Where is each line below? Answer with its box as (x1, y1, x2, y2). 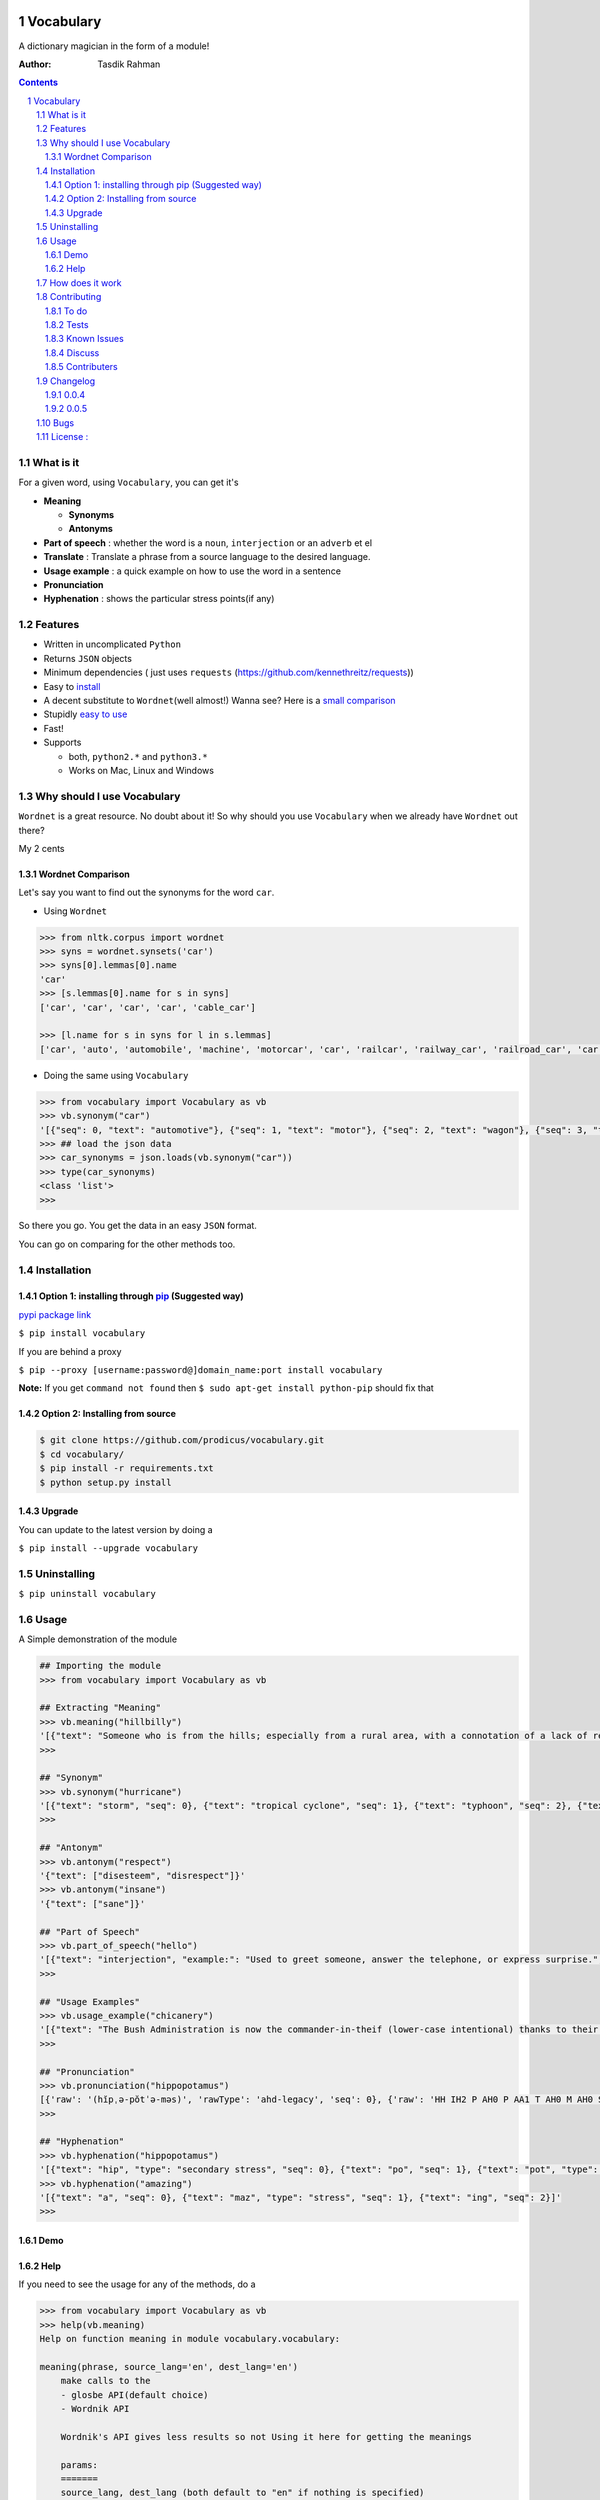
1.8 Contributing (36, 291, 102, 303)
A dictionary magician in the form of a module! (18, 40, 210, 52)
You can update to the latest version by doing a (18, 1523, 214, 1535)
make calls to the (60, 2375, 151, 2387)
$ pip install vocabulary (18, 1328, 146, 1339)
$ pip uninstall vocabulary (18, 1588, 157, 1600)
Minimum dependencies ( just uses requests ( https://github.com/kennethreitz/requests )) (43, 666, 414, 679)
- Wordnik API (60, 2403, 130, 2415)
